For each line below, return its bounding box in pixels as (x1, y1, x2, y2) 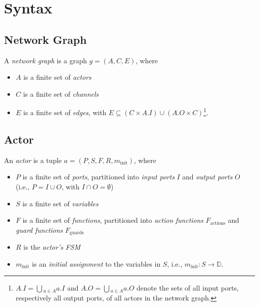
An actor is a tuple (4, 154, 62, 165)
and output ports (182, 171, 233, 182)
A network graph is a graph (4, 55, 87, 65)
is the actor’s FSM (23, 242, 81, 252)
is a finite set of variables (22, 198, 99, 208)
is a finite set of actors (23, 72, 92, 82)
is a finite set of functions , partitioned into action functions (22, 215, 204, 225)
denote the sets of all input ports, (136, 283, 239, 293)
